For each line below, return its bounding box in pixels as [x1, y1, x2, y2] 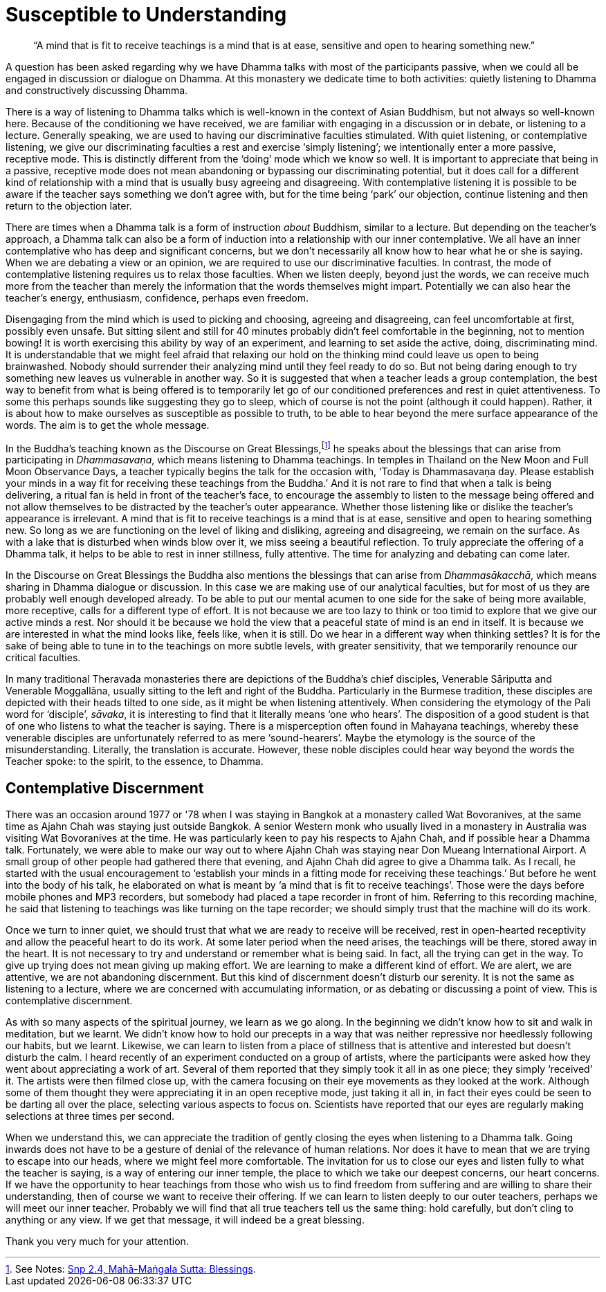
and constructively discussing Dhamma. [6, 84, 188, 96]
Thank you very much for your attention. [6, 1235, 189, 1248]
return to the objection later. [6, 199, 132, 212]
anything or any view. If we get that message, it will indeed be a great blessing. [6, 1214, 365, 1226]
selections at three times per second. [6, 1110, 175, 1123]
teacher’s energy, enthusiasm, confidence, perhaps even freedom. [6, 291, 309, 304]
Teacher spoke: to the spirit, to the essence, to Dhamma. [6, 755, 264, 768]
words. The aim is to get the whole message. [6, 418, 210, 431]
